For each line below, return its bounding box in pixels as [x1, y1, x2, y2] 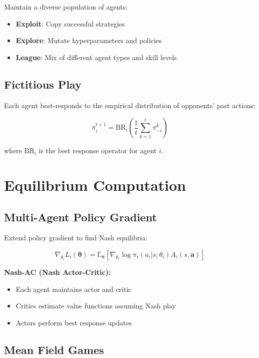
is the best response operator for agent [38, 145, 157, 156]
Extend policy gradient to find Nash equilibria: [4, 232, 147, 243]
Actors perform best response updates [15, 317, 132, 327]
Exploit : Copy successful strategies [15, 18, 125, 29]
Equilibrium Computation [4, 174, 186, 195]
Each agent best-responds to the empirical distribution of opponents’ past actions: [4, 100, 255, 110]
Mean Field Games [4, 341, 104, 357]
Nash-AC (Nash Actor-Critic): [4, 266, 111, 277]
